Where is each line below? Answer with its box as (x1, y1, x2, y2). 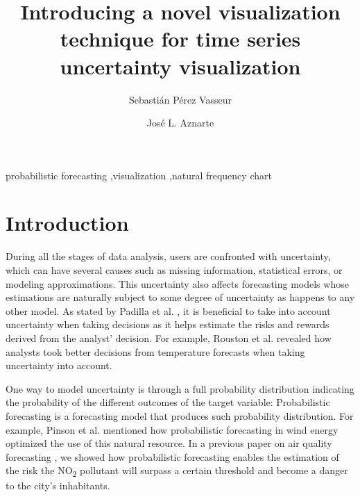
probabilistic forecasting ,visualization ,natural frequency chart (6, 168, 272, 182)
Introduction (6, 209, 129, 237)
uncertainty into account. (6, 358, 112, 373)
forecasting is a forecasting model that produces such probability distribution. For (6, 408, 354, 423)
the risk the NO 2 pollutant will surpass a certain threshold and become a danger (6, 463, 348, 480)
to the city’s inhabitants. (6, 478, 110, 493)
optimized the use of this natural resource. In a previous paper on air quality (6, 436, 332, 450)
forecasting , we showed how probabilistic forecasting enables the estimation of (6, 449, 339, 464)
